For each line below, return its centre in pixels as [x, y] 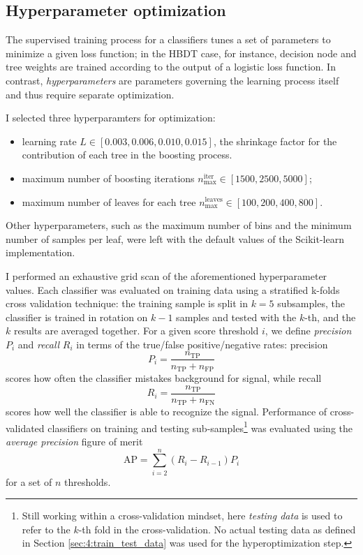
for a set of [29, 481]
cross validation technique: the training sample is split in [127, 303]
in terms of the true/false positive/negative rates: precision [202, 344]
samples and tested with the [236, 317]
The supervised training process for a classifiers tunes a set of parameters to [168, 39]
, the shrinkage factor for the [275, 141]
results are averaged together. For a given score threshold [136, 331]
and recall [39, 344]
